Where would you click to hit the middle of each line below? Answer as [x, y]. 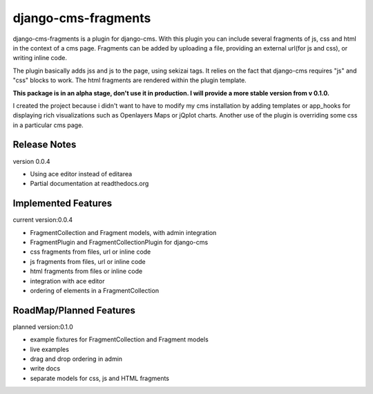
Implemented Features [63, 204]
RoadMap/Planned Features [74, 310]
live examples [49, 349]
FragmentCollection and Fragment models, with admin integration [123, 232]
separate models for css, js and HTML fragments [99, 378]
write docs [45, 368]
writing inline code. [40, 58]
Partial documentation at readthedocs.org [89, 184]
